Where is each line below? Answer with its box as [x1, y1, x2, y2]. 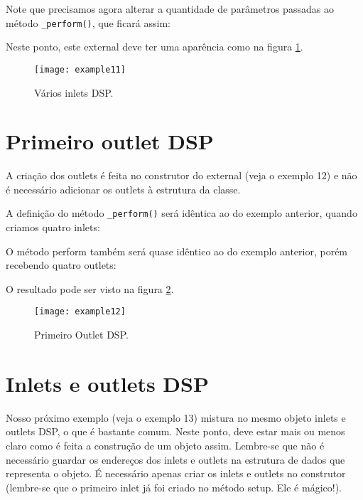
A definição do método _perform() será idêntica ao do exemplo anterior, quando [6, 206, 357, 220]
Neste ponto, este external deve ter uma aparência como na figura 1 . [6, 39, 303, 54]
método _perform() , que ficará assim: [6, 15, 171, 30]
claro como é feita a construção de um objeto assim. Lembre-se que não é [6, 438, 325, 452]
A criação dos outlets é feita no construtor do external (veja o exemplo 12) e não [6, 168, 357, 183]
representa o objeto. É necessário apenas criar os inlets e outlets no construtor [6, 466, 346, 481]
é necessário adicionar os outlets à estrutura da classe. [6, 181, 241, 196]
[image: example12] [34, 307, 126, 317]
